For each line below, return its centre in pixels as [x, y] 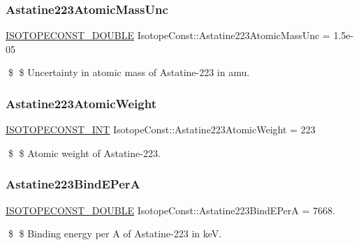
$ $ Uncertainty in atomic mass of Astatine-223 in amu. [129, 72]
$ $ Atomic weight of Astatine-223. [84, 153]
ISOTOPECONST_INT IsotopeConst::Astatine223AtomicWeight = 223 [161, 129]
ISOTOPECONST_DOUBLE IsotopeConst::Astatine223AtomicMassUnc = [168, 35]
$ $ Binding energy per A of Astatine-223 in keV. [115, 233]
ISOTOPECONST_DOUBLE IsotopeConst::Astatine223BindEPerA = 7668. [170, 210]
